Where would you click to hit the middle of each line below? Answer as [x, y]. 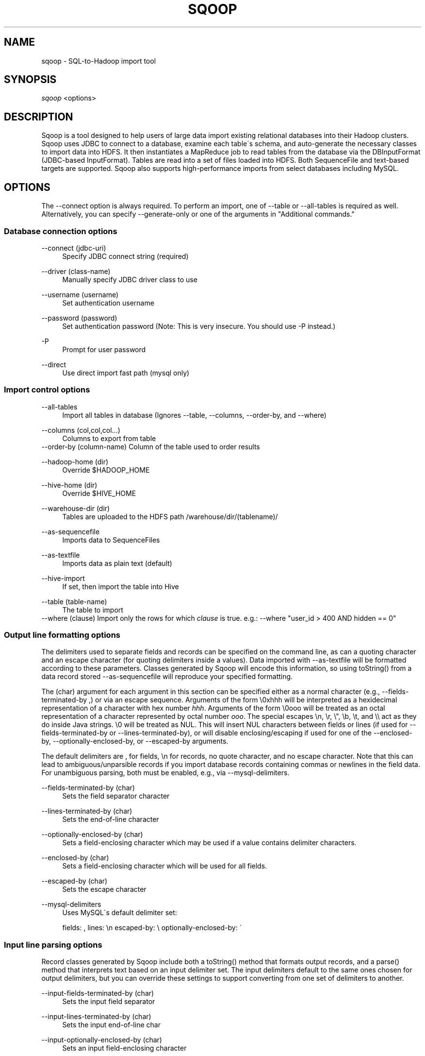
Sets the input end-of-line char [111, 1025]
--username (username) [80, 294]
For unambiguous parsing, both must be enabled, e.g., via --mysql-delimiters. [165, 773]
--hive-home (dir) [69, 485]
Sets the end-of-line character [111, 819]
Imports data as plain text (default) [117, 563]
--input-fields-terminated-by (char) [98, 993]
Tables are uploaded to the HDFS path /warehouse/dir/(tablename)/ [170, 516]
